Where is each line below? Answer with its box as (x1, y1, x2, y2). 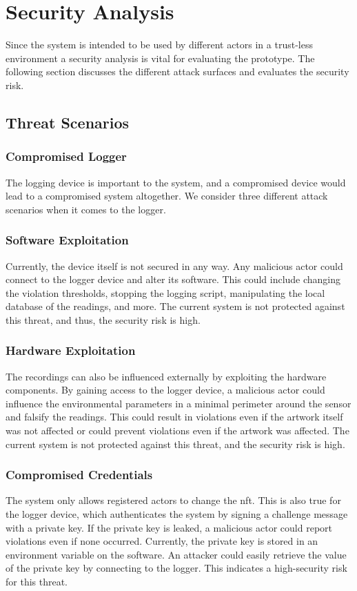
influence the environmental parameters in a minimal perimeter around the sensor (6, 396, 351, 410)
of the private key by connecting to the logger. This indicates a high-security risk (6, 561, 347, 575)
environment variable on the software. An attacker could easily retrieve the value (6, 547, 347, 561)
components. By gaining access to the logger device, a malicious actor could (6, 382, 325, 397)
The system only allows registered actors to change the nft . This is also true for (6, 493, 341, 507)
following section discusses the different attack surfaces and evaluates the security (6, 64, 349, 79)
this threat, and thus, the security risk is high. (6, 312, 201, 327)
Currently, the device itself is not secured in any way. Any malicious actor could (6, 258, 343, 273)
